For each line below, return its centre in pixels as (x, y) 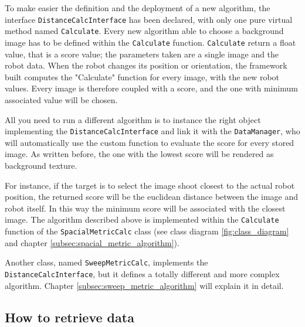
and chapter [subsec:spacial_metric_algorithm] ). (92, 242)
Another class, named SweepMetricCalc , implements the (106, 262)
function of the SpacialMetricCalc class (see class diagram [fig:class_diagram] (147, 231)
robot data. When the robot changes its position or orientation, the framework (146, 65)
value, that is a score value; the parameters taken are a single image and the (142, 54)
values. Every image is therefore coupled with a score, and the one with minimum (151, 88)
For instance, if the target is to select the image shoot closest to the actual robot (150, 185)
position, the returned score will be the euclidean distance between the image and (152, 197)
